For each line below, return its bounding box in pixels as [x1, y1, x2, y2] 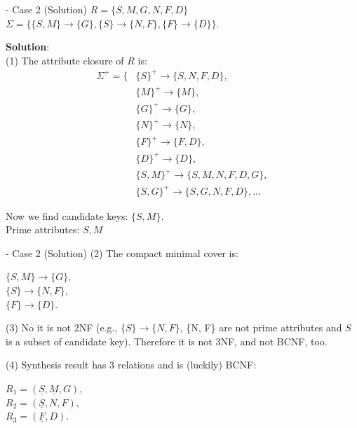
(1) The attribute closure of [6, 53, 124, 67]
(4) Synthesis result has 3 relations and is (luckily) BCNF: [6, 357, 257, 372]
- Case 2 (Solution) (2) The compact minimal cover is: [6, 245, 238, 260]
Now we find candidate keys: [6, 208, 128, 223]
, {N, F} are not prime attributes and [180, 320, 342, 335]
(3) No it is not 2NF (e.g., [6, 320, 118, 335]
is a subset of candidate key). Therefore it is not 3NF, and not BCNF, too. [6, 333, 328, 348]
